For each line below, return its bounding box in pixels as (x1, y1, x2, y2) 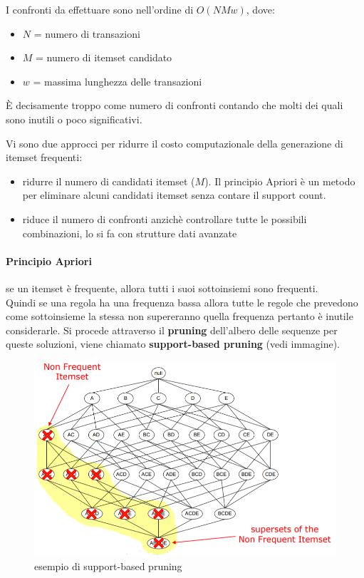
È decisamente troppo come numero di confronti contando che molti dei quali (6, 98, 343, 113)
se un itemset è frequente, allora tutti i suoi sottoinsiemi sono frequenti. (6, 280, 318, 295)
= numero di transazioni (33, 26, 140, 41)
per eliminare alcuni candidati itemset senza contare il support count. (22, 187, 326, 202)
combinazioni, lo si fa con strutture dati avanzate (22, 225, 237, 240)
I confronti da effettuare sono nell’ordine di (6, 2, 194, 16)
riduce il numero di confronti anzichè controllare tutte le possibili (22, 211, 307, 226)
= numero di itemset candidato (36, 50, 172, 65)
